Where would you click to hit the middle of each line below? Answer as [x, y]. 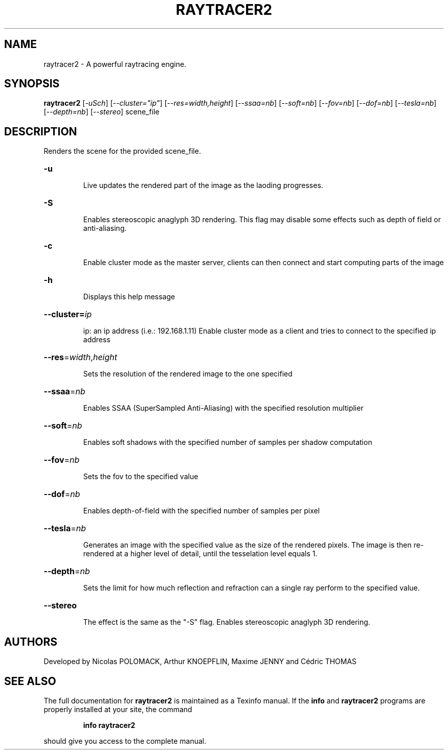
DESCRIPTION [41, 131]
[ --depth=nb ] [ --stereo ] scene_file [102, 112]
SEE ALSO [30, 681]
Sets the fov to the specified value [141, 477]
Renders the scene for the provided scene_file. [122, 151]
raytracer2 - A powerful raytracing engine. [115, 64]
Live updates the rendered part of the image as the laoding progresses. [203, 185]
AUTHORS [31, 642]
